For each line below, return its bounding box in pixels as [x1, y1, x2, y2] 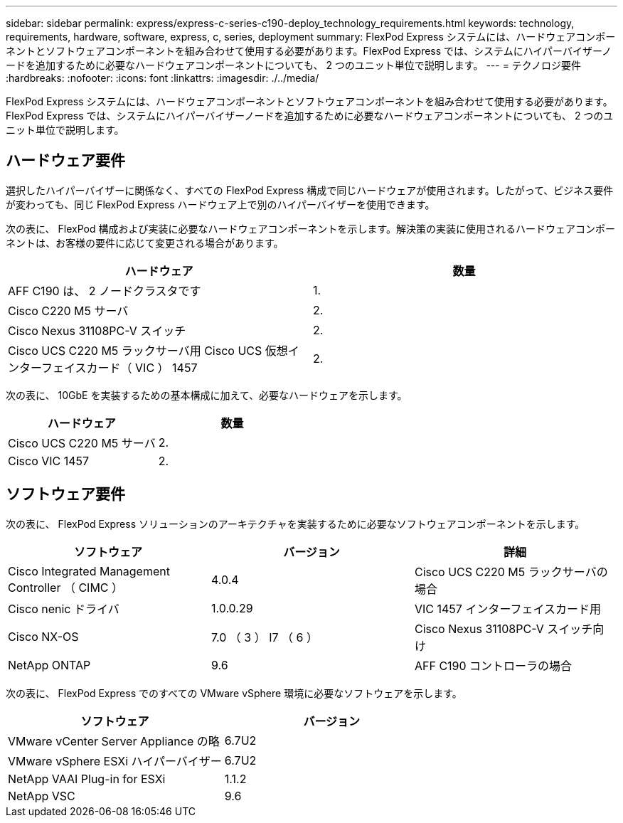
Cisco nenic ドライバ [8, 601, 119, 616]
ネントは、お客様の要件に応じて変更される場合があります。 [6, 236, 284, 249]
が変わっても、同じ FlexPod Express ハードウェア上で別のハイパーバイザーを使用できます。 [6, 198, 435, 211]
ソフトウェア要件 [6, 485, 125, 504]
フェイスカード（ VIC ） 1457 [41, 360, 198, 375]
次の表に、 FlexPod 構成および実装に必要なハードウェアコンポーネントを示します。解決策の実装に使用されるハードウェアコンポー [6, 222, 616, 235]
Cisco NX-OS [8, 629, 79, 644]
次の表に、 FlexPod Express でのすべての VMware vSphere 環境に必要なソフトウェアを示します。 [6, 686, 462, 699]
